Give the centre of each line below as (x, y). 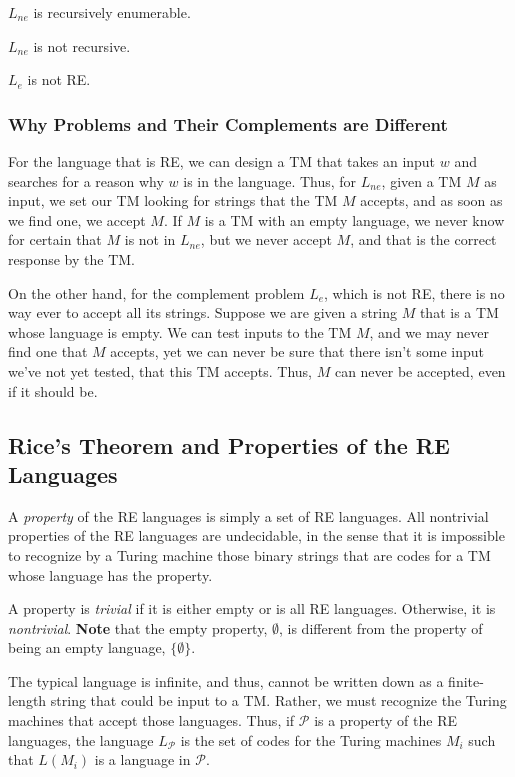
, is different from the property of (380, 627)
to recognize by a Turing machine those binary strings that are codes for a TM (249, 554)
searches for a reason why (86, 180)
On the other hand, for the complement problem (156, 292)
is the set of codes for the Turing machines (311, 739)
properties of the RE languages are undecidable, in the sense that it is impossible (256, 535)
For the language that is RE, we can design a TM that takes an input (222, 161)
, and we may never (429, 331)
